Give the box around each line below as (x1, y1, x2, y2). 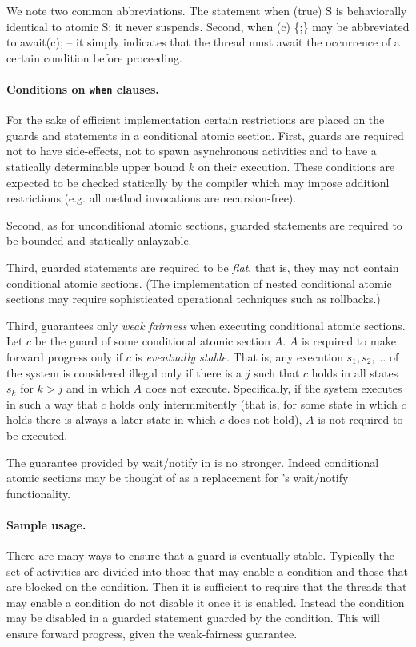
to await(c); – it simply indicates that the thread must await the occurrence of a (6, 34, 400, 50)
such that (254, 364, 300, 381)
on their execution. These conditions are (198, 158, 395, 175)
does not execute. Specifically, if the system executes (145, 380, 402, 397)
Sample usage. (6, 516, 86, 533)
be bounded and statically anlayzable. (6, 232, 192, 249)
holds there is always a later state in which (6, 411, 216, 428)
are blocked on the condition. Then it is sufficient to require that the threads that (6, 578, 407, 595)
